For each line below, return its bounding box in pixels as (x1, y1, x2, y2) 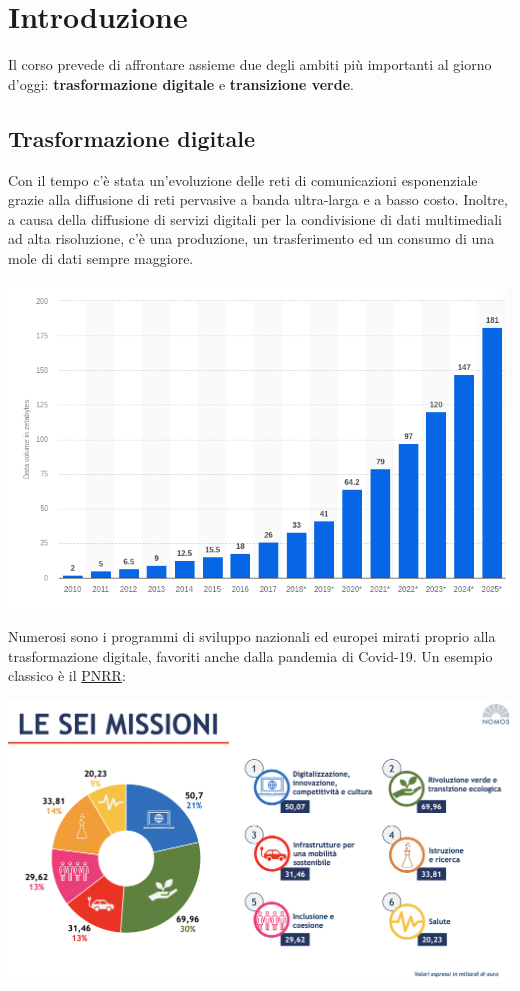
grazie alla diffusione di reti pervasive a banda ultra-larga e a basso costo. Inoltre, (8, 189, 508, 210)
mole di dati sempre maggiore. (8, 247, 194, 268)
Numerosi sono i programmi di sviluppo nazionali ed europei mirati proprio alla (8, 625, 496, 646)
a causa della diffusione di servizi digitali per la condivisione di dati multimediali (8, 208, 502, 229)
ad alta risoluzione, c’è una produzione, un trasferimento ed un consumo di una (8, 228, 495, 249)
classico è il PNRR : (8, 665, 126, 686)
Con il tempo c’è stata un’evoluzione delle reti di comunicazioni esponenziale (8, 169, 478, 190)
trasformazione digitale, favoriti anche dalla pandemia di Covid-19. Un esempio (8, 645, 493, 666)
